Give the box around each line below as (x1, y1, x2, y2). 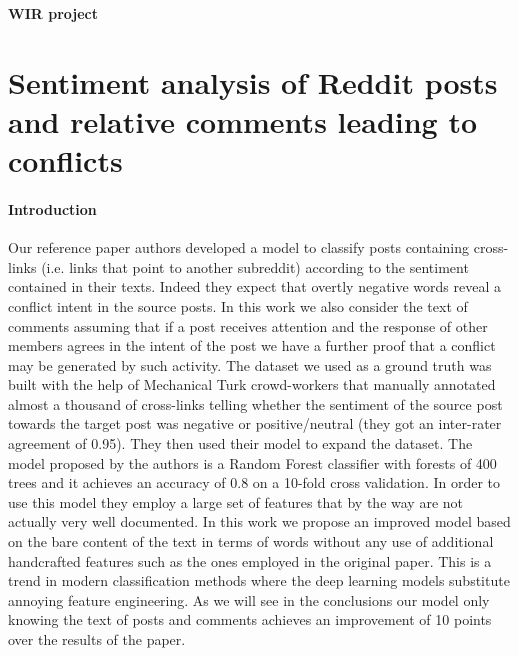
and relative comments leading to (8, 100, 478, 141)
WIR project (8, 3, 98, 23)
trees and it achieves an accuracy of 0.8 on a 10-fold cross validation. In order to (8, 472, 501, 493)
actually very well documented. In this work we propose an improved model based (8, 511, 511, 532)
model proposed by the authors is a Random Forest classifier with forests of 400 (8, 452, 497, 473)
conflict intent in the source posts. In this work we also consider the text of (8, 295, 468, 316)
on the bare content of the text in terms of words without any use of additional (8, 531, 494, 552)
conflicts (8, 140, 123, 181)
